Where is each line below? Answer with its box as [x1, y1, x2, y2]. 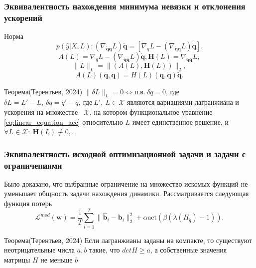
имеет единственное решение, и [132, 116, 229, 127]
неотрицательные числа [4, 245, 75, 255]
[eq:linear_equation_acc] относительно [4, 116, 123, 127]
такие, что [89, 245, 120, 255]
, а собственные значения [150, 245, 227, 255]
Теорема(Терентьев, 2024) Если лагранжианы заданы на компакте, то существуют [4, 235, 253, 245]
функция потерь [4, 198, 52, 209]
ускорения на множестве [4, 106, 78, 117]
